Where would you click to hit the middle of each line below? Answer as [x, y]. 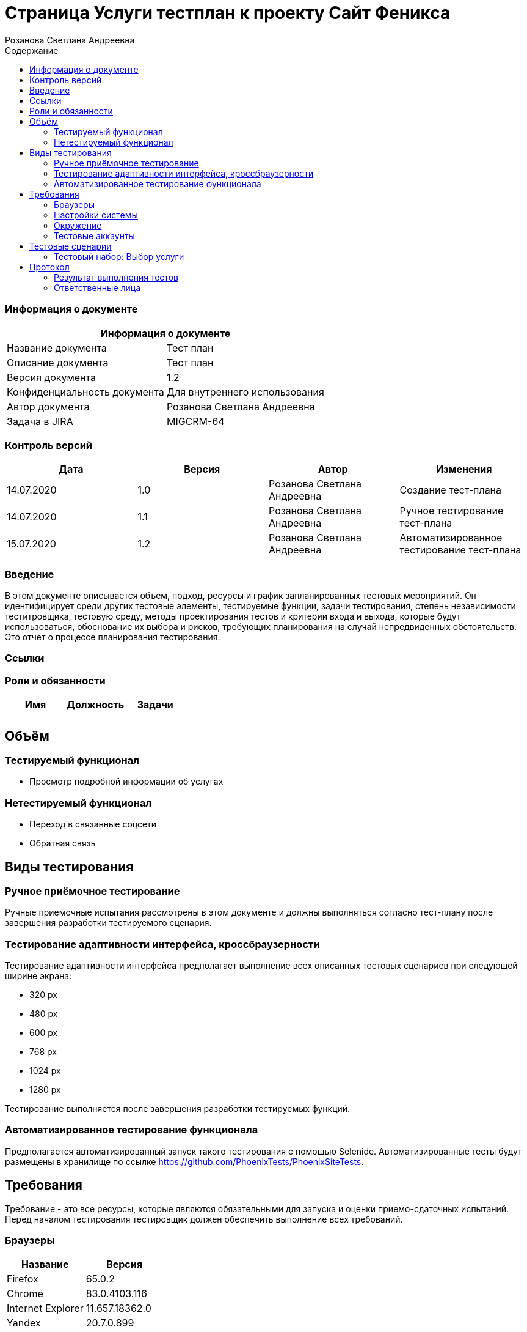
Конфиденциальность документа [85, 392]
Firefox [23, 1279]
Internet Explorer [45, 1308]
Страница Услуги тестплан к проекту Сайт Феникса [228, 13]
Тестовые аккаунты [94, 235]
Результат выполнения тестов [116, 277]
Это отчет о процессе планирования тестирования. [113, 637]
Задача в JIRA [40, 421]
